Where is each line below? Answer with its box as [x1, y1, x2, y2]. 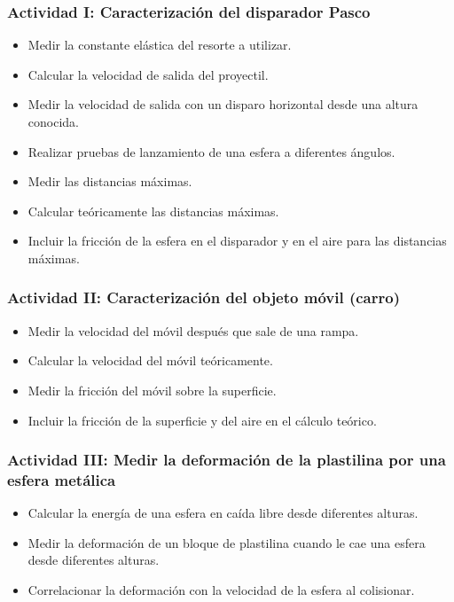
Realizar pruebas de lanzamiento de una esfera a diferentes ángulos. [27, 142, 395, 160]
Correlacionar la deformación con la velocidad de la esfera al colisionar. [27, 581, 415, 599]
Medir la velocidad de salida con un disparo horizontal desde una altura [27, 95, 419, 113]
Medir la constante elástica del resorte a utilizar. [27, 35, 292, 54]
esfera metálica [7, 469, 116, 490]
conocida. [27, 113, 79, 130]
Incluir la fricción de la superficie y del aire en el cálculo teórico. [27, 410, 377, 429]
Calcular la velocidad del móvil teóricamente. [27, 351, 273, 370]
